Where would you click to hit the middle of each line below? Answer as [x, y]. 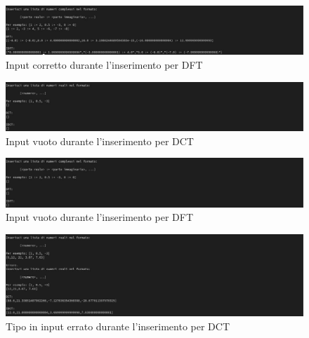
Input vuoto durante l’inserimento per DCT [100, 141]
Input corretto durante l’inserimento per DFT [104, 64]
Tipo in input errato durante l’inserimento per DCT [118, 326]
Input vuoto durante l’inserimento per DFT [100, 217]
